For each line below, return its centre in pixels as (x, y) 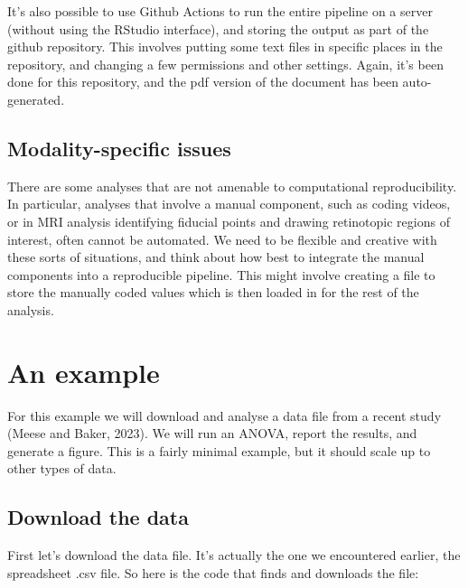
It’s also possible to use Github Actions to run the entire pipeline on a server (220, 11)
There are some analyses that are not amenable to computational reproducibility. (232, 186)
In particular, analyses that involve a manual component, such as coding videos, (229, 204)
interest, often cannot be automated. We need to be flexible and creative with (222, 239)
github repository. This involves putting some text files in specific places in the (225, 47)
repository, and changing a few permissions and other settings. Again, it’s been (225, 64)
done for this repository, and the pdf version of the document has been (203, 82)
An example (84, 372)
